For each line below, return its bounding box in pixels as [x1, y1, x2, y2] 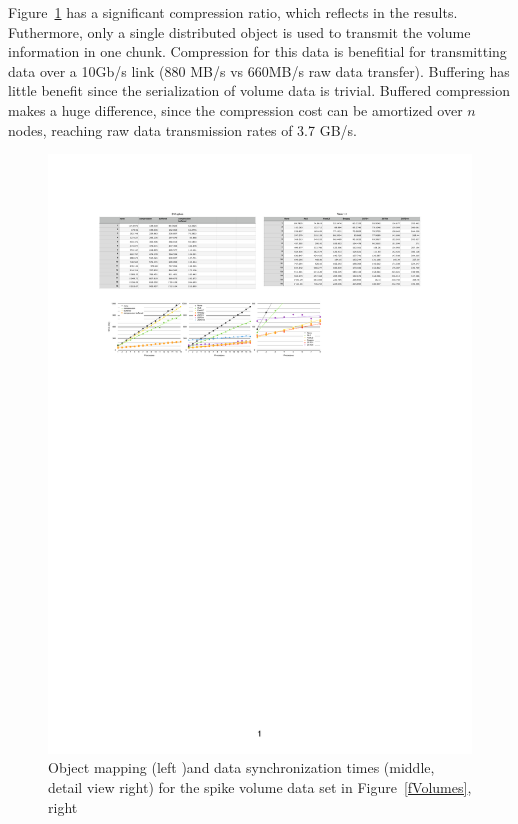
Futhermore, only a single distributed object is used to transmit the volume [8, 21, 471, 42]
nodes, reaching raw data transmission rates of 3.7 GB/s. [8, 119, 357, 140]
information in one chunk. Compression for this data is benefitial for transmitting [8, 41, 507, 62]
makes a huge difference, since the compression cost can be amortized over [8, 99, 463, 120]
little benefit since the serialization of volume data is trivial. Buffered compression [8, 80, 510, 101]
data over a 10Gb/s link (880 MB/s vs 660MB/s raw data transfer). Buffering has [8, 60, 510, 81]
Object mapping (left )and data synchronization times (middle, [48, 757, 435, 778]
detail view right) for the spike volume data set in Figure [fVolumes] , [48, 777, 472, 798]
